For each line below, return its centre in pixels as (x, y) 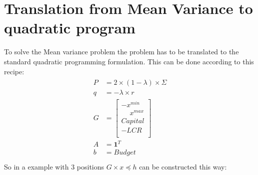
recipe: (14, 71)
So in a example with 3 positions (54, 167)
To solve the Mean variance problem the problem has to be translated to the (121, 52)
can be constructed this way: (183, 167)
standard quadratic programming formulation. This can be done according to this (129, 61)
